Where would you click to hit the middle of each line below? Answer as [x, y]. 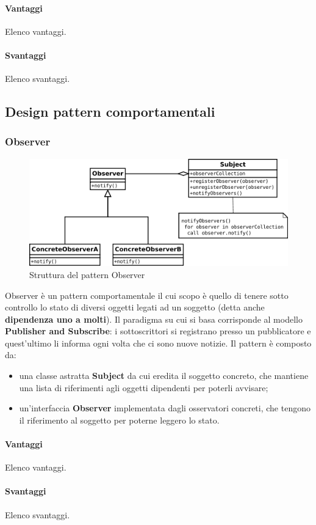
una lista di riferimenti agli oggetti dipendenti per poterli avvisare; [144, 387]
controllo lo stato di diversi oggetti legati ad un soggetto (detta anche [135, 307]
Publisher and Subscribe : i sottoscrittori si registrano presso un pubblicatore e [158, 331]
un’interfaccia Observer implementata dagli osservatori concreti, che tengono [165, 408]
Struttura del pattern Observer [87, 274]
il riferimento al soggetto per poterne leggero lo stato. [119, 420]
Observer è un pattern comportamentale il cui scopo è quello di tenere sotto [147, 295]
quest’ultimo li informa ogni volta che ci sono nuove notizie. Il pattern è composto [158, 343]
